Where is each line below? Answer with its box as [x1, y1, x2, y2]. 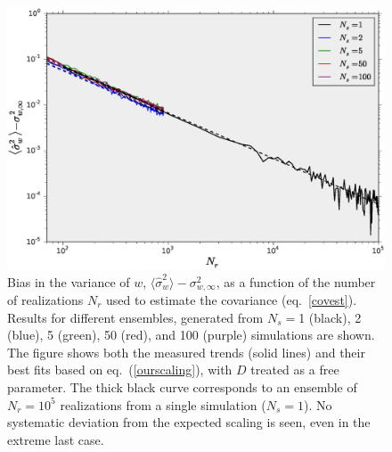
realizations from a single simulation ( [60, 395, 266, 414]
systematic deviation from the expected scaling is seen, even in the [7, 413, 371, 431]
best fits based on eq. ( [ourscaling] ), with [7, 360, 233, 379]
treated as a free [250, 360, 339, 379]
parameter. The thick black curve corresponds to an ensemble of [7, 378, 357, 396]
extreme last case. [7, 430, 104, 448]
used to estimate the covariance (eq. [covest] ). [106, 291, 357, 309]
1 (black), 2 [298, 308, 362, 326]
